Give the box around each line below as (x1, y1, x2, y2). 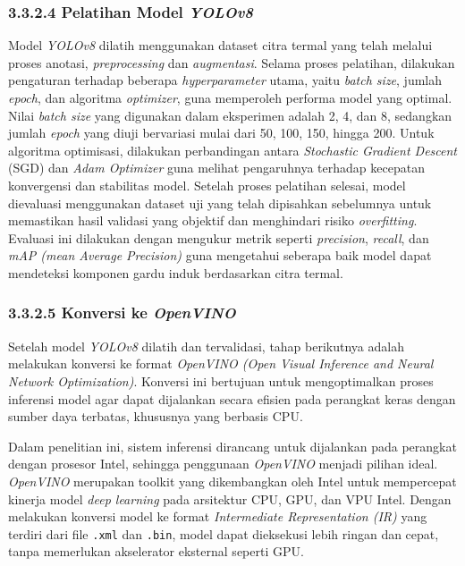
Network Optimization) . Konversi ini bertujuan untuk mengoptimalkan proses (8, 371, 434, 390)
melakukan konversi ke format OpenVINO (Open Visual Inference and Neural (8, 354, 434, 373)
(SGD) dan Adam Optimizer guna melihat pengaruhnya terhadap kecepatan (8, 158, 425, 177)
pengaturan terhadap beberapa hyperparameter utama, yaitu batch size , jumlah (8, 71, 443, 89)
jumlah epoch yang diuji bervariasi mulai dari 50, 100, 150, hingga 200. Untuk (8, 123, 435, 142)
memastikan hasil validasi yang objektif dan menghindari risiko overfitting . (8, 211, 418, 230)
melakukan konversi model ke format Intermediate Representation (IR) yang (8, 507, 427, 526)
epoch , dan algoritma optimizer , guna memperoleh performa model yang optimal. (8, 89, 452, 106)
